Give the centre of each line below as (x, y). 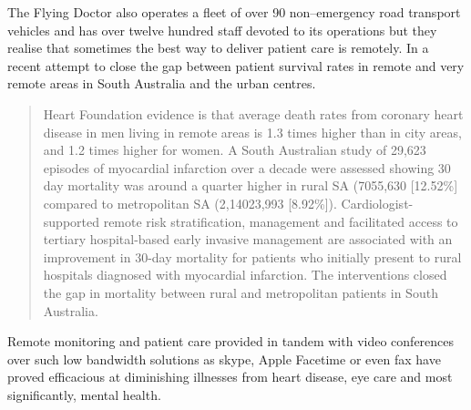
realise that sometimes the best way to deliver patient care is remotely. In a (218, 48)
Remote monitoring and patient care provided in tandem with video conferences (231, 341)
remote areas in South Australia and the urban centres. (162, 83)
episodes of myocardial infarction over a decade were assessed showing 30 (247, 167)
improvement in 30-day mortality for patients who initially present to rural (252, 256)
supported (71, 221)
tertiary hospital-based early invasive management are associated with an (248, 239)
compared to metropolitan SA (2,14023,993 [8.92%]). (190, 203)
